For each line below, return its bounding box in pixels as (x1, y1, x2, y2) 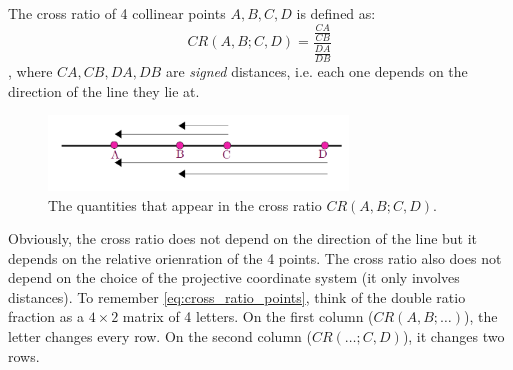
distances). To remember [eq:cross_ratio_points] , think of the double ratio (8, 286, 466, 307)
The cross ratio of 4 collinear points (8, 3, 226, 23)
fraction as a (8, 306, 84, 327)
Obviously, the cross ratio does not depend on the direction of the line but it (8, 228, 478, 249)
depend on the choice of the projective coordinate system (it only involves (8, 267, 460, 288)
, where (8, 61, 53, 82)
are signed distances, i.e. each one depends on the (165, 61, 468, 82)
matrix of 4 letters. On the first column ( (122, 306, 374, 327)
